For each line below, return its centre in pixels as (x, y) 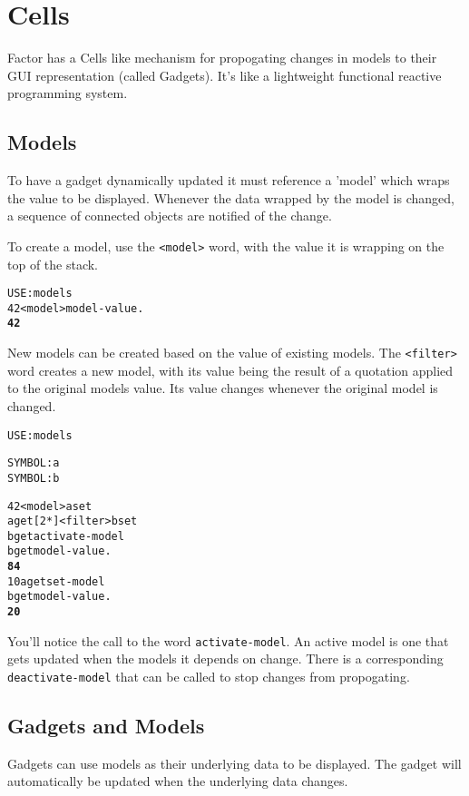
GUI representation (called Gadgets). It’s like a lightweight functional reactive (225, 75)
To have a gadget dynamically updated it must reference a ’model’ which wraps (229, 180)
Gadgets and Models (106, 726)
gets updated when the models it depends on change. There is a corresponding (225, 658)
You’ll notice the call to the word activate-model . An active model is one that (228, 640)
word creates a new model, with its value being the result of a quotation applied (230, 370)
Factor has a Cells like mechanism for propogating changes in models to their (222, 58)
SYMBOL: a (34, 463)
